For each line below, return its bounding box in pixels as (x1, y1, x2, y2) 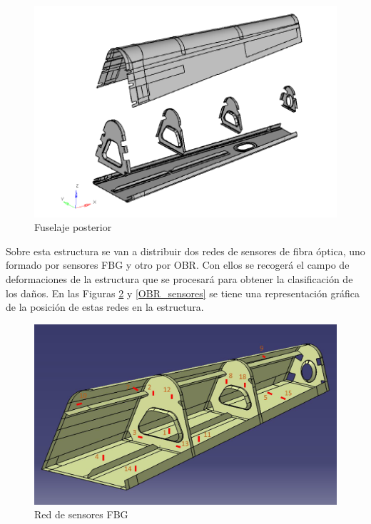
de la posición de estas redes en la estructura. (6, 299, 204, 314)
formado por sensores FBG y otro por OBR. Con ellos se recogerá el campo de (6, 257, 350, 272)
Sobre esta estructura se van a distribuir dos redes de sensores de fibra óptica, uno (6, 243, 365, 258)
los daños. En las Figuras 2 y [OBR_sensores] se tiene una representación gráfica (6, 285, 360, 300)
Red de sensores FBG (34, 507, 128, 522)
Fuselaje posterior (34, 220, 112, 235)
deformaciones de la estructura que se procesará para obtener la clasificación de (6, 271, 353, 286)
